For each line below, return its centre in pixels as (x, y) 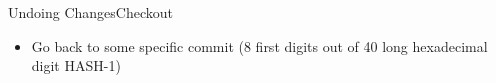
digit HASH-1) (76, 65)
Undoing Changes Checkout (90, 12)
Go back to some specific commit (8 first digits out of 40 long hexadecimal (259, 45)
